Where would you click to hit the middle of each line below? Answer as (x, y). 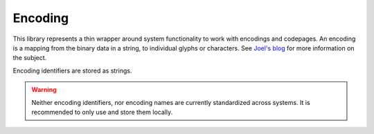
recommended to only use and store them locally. (102, 112)
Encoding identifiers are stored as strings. (72, 70)
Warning (44, 90)
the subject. (30, 58)
